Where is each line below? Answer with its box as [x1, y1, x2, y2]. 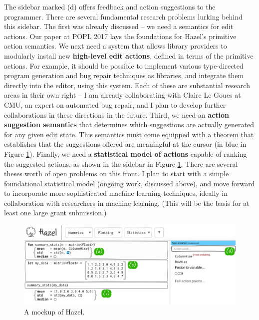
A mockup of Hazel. [24, 306, 85, 316]
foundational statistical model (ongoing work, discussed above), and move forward [4, 178, 255, 188]
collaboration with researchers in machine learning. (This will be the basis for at [4, 197, 250, 208]
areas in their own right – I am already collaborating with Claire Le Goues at [4, 90, 241, 100]
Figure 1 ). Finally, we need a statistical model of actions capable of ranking [4, 148, 247, 159]
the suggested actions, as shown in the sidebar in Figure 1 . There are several [4, 158, 238, 169]
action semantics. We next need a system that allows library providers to [4, 41, 227, 51]
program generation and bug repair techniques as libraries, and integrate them [4, 70, 244, 81]
